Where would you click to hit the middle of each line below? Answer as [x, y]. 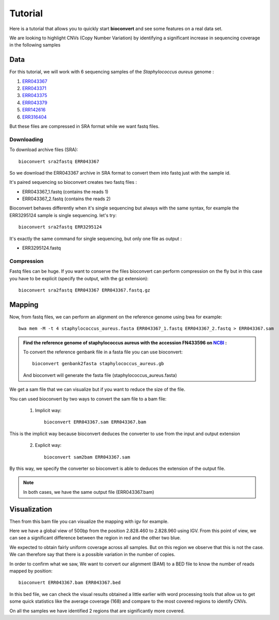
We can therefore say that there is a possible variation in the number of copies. [92, 555]
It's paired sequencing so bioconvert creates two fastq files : [73, 182]
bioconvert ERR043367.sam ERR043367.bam [95, 422]
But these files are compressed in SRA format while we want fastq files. [85, 126]
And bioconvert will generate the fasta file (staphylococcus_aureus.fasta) [100, 375]
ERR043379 [35, 103]
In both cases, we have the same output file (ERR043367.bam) [89, 492]
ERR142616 [34, 110]
